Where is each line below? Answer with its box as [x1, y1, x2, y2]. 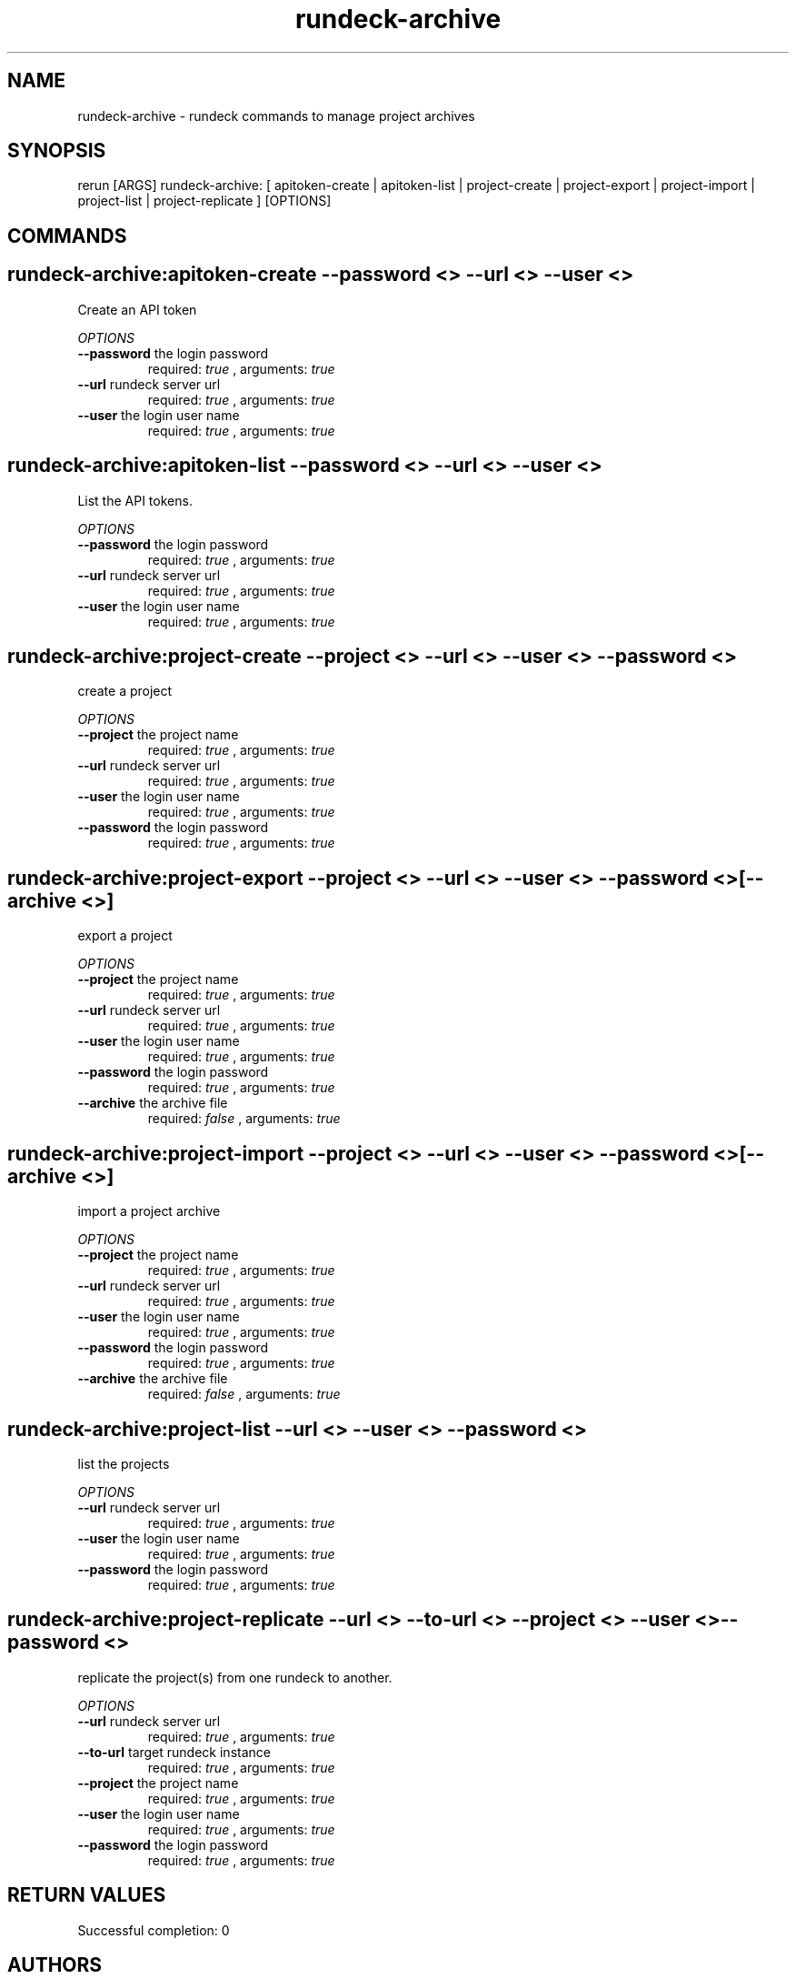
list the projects [77, 1455, 170, 1472]
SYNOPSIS [7, 139, 106, 163]
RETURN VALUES [7, 1884, 166, 1907]
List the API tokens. [77, 492, 193, 508]
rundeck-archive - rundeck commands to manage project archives [77, 107, 475, 124]
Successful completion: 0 [77, 1922, 230, 1938]
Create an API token [77, 301, 197, 317]
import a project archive [77, 1203, 221, 1220]
